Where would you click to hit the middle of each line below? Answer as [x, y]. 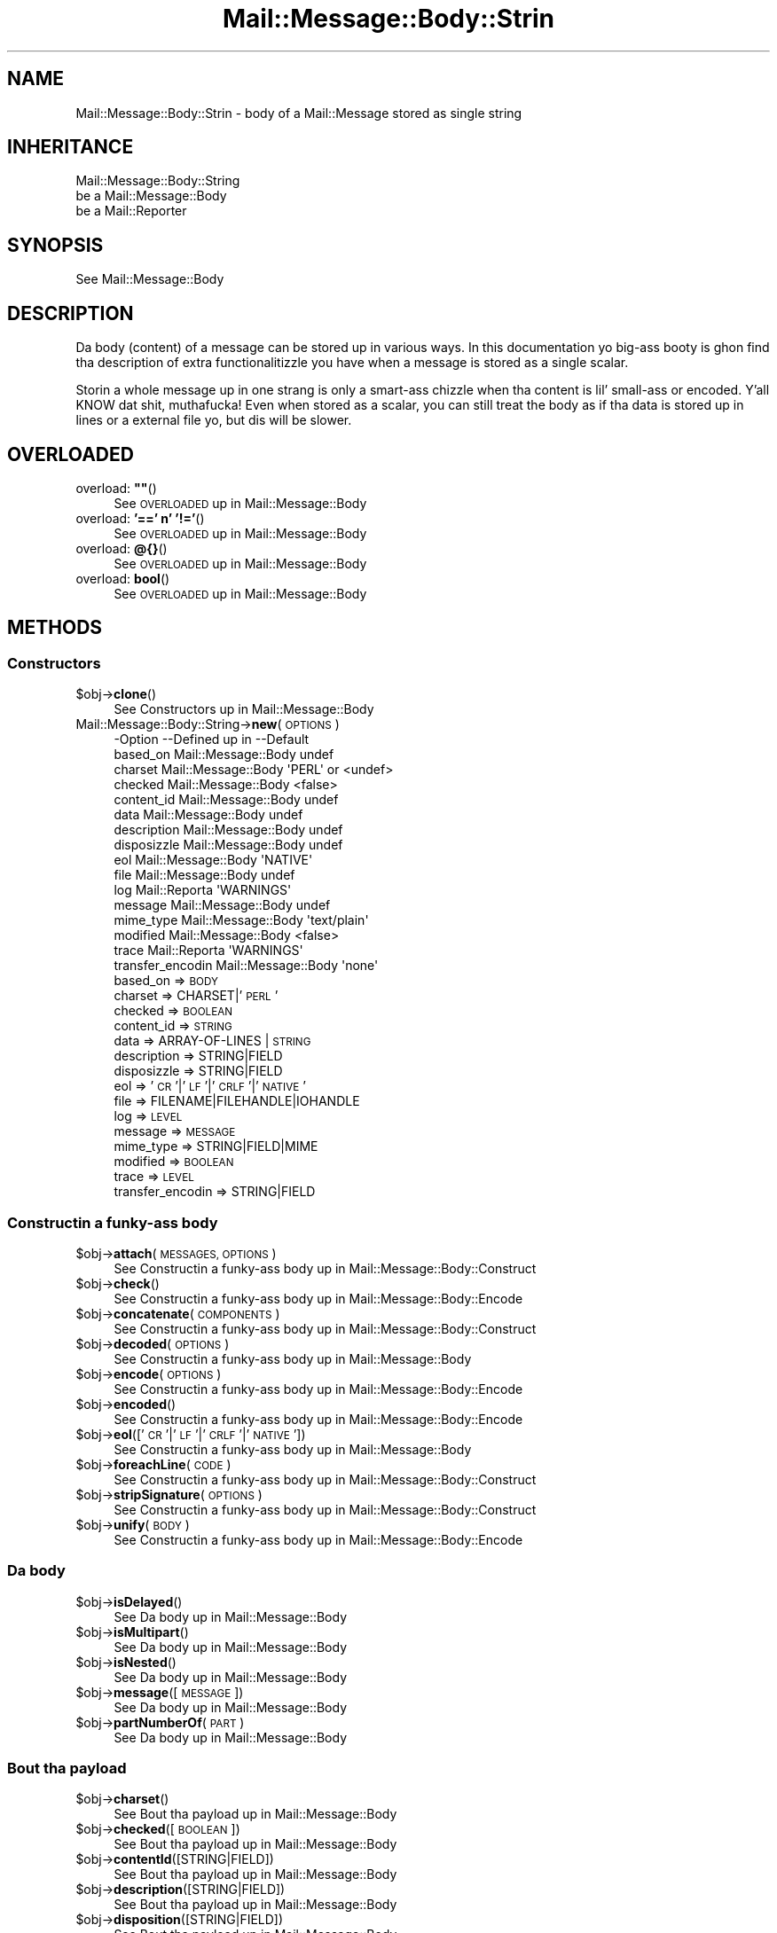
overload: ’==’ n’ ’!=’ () [140, 518]
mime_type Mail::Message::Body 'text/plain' [241, 920]
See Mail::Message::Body [150, 279]
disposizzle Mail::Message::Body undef [228, 845]
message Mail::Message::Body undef [222, 905]
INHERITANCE [71, 147]
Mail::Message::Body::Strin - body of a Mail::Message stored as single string [299, 113]
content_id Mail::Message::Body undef [226, 800]
